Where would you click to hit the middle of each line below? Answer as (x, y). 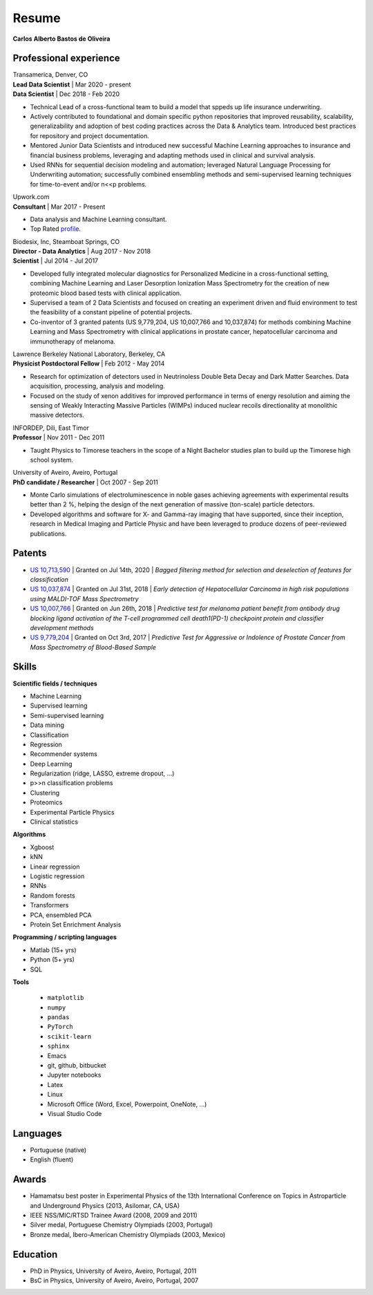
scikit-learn (69, 1036)
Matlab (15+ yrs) (53, 949)
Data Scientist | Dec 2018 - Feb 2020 (66, 94)
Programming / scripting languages (65, 937)
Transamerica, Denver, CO (50, 75)
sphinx (58, 1046)
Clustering (45, 793)
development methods (62, 627)
